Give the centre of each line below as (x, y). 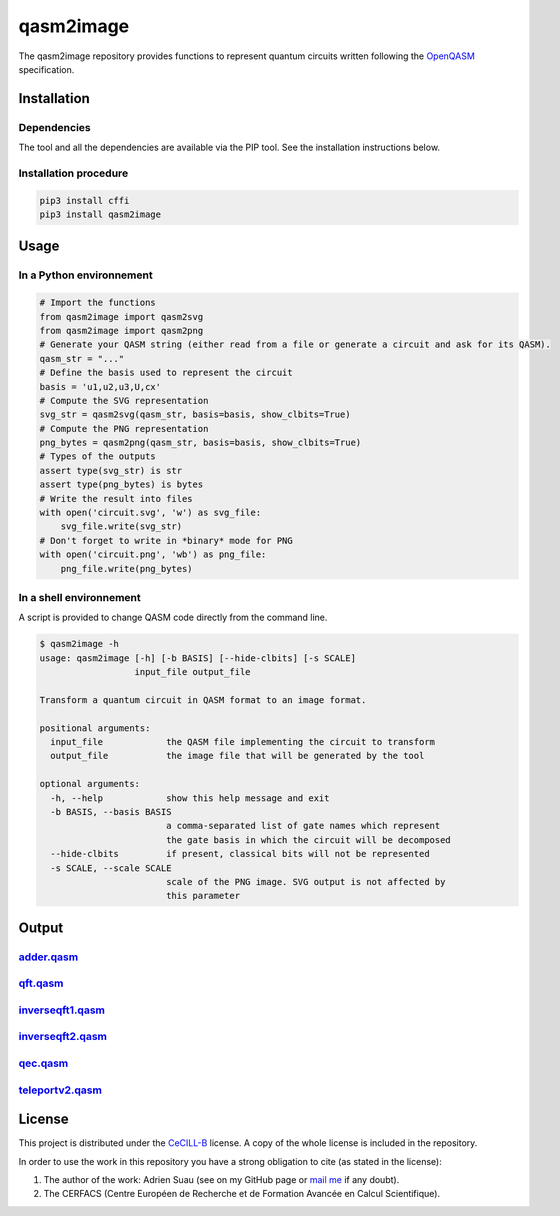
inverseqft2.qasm (63, 1037)
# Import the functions (98, 303)
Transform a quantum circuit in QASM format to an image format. (203, 699)
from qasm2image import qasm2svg (121, 316)
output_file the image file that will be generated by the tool (237, 756)
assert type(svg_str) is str (111, 470)
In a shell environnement (80, 597)
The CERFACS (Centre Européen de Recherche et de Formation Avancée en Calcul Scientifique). (241, 1194)
